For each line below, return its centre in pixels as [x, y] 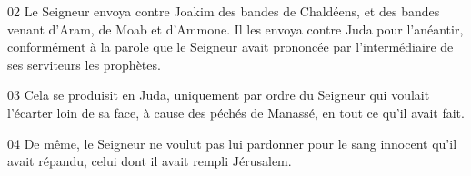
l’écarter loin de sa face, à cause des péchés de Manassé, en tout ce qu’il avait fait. [236, 112]
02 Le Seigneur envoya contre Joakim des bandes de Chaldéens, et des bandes [224, 11]
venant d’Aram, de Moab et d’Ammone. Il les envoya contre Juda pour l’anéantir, [235, 29]
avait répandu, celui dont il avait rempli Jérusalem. [150, 161]
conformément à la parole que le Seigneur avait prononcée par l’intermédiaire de [230, 47]
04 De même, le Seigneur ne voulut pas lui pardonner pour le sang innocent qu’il [232, 143]
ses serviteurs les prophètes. [84, 64]
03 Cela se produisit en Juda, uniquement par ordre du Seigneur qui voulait [219, 95]
